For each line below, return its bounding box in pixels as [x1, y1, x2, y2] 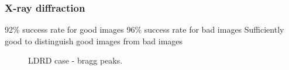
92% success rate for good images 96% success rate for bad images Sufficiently [5, 23, 284, 36]
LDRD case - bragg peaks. [28, 54, 123, 66]
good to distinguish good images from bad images [5, 34, 183, 47]
